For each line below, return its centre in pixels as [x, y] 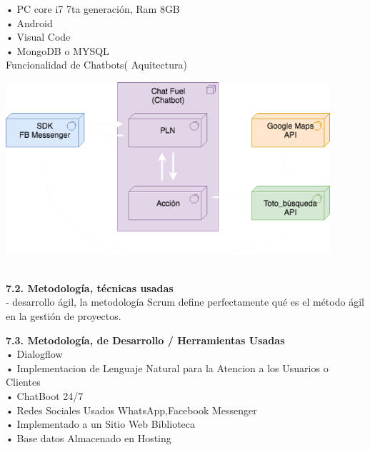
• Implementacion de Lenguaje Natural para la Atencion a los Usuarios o [167, 367]
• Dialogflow [34, 354]
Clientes [23, 382]
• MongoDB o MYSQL [57, 50]
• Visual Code [38, 37]
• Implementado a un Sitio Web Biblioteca [101, 424]
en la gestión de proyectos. [64, 316]
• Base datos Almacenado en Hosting [89, 437]
